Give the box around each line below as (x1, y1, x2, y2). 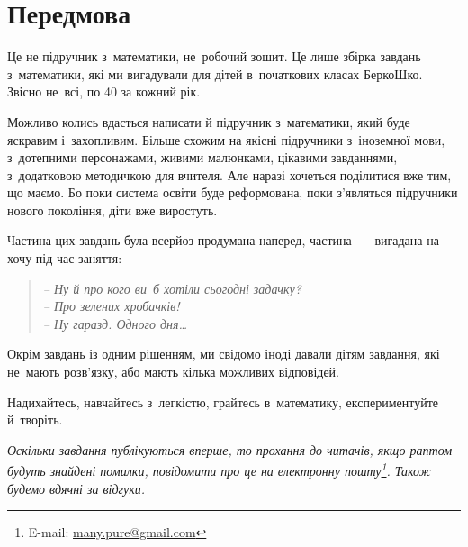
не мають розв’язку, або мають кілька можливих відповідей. (7, 362, 339, 381)
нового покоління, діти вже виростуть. (7, 200, 218, 219)
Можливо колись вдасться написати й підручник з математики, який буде (7, 112, 410, 131)
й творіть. (7, 410, 63, 429)
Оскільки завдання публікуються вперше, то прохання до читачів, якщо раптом (7, 440, 453, 459)
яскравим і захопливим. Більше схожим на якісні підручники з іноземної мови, (7, 130, 445, 149)
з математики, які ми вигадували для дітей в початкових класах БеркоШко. (7, 64, 423, 83)
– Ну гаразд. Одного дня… (42, 314, 188, 333)
